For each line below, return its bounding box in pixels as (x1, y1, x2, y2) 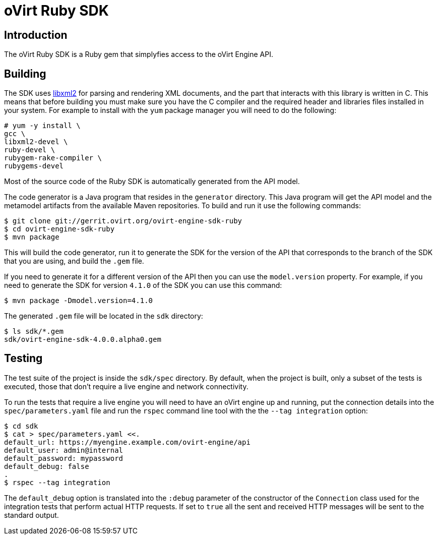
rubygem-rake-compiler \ (4, 154, 102, 162)
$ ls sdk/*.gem (4, 327, 64, 336)
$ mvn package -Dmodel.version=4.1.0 (4, 296, 153, 305)
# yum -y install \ (4, 122, 81, 130)
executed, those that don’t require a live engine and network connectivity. (4, 382, 248, 391)
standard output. (4, 510, 59, 519)
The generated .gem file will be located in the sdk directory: (4, 312, 203, 321)
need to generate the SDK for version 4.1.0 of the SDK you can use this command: (4, 281, 282, 290)
